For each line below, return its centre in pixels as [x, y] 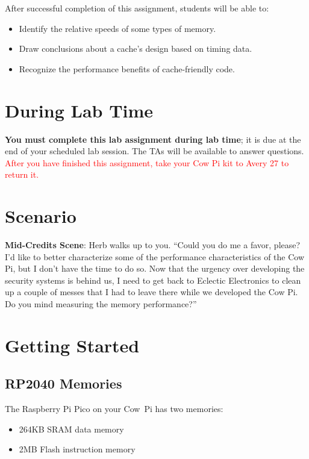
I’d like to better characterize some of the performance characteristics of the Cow [155, 256]
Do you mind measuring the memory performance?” [101, 303]
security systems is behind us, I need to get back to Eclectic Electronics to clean [153, 280]
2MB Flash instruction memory [77, 449]
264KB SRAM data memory [71, 429]
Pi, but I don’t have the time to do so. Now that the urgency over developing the [155, 268]
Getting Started [72, 345]
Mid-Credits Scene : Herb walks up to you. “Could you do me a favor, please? [153, 245]
